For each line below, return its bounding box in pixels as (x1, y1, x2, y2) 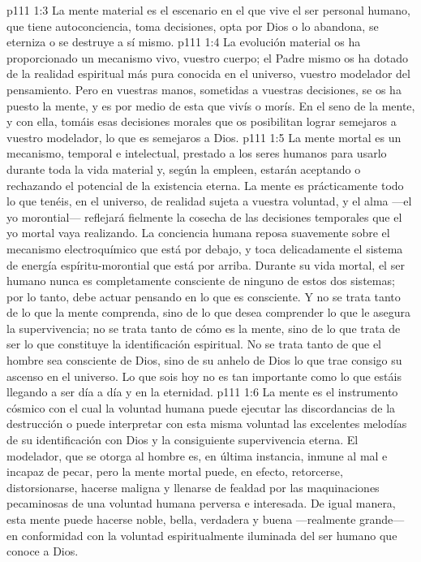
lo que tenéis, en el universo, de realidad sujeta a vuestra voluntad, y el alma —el (6, 192, 412, 210)
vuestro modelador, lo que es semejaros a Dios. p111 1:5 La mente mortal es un (6, 128, 402, 145)
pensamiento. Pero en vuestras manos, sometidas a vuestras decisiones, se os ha (6, 80, 402, 97)
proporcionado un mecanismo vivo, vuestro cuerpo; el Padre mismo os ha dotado (6, 49, 408, 66)
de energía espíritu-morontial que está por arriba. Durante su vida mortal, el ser (6, 256, 405, 273)
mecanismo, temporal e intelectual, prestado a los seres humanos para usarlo (6, 145, 387, 162)
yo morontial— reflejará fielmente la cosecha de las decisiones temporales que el (6, 208, 402, 225)
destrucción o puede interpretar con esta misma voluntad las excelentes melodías (6, 415, 407, 432)
